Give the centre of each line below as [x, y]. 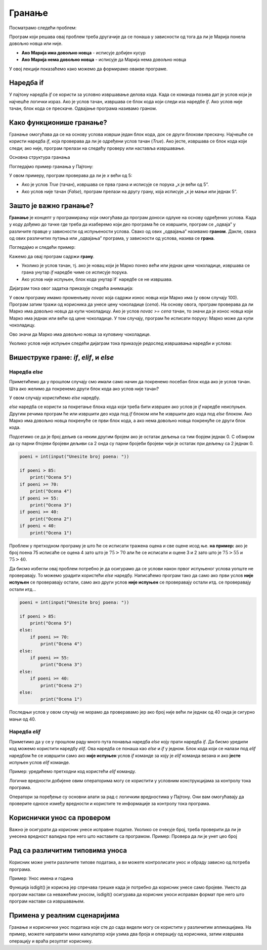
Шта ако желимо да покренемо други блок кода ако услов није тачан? [84, 389]
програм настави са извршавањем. [47, 901]
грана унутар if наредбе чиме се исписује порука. [75, 272]
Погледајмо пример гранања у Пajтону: [51, 166]
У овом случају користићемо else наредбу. [55, 398]
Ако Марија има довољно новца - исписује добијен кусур [84, 52]
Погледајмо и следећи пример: [42, 247]
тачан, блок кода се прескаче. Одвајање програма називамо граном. [83, 108]
